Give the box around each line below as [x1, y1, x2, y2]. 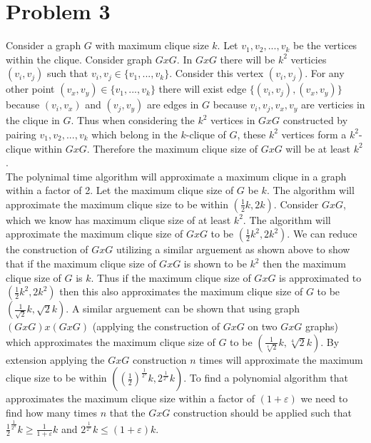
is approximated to [279, 270, 362, 285]
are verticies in [301, 97, 365, 112]
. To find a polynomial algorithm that [183, 370, 348, 385]
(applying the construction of [92, 319, 220, 334]
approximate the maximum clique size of [6, 226, 183, 241]
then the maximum [263, 256, 346, 271]
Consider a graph [6, 38, 81, 53]
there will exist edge [158, 81, 247, 96]
